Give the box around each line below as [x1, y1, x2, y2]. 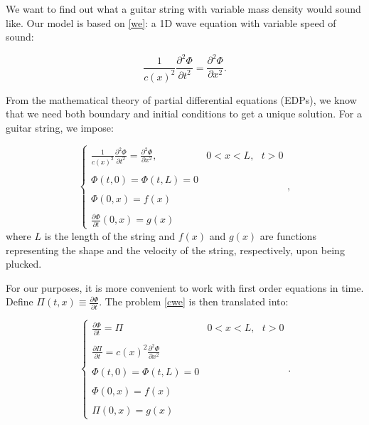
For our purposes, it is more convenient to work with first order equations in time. [6, 280, 364, 295]
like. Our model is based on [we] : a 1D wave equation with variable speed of [6, 15, 336, 30]
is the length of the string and [44, 228, 176, 243]
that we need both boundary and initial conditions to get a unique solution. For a [6, 106, 363, 121]
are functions [260, 228, 316, 243]
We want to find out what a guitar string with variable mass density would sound [6, 1, 361, 16]
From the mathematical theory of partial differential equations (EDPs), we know [6, 92, 357, 107]
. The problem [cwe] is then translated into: [99, 294, 289, 309]
